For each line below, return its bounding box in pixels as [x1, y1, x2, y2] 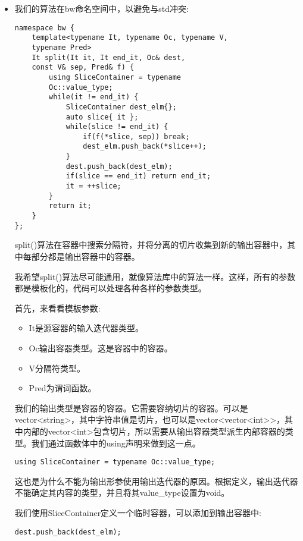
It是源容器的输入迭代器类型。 [29, 322, 144, 334]
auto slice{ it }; [65, 112, 139, 121]
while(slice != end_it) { [65, 122, 168, 131]
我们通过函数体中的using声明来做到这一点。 [31, 436, 201, 449]
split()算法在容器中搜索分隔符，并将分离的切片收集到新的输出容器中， [14, 238, 288, 251]
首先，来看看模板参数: [14, 301, 101, 314]
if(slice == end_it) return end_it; [65, 172, 211, 181]
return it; [49, 202, 92, 210]
